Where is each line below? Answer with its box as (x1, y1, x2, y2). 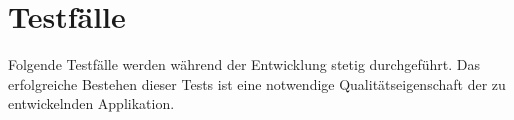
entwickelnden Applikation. (8, 93, 175, 114)
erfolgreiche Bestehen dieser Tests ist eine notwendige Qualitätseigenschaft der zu (8, 73, 506, 94)
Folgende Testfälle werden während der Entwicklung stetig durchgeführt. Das (8, 54, 480, 75)
